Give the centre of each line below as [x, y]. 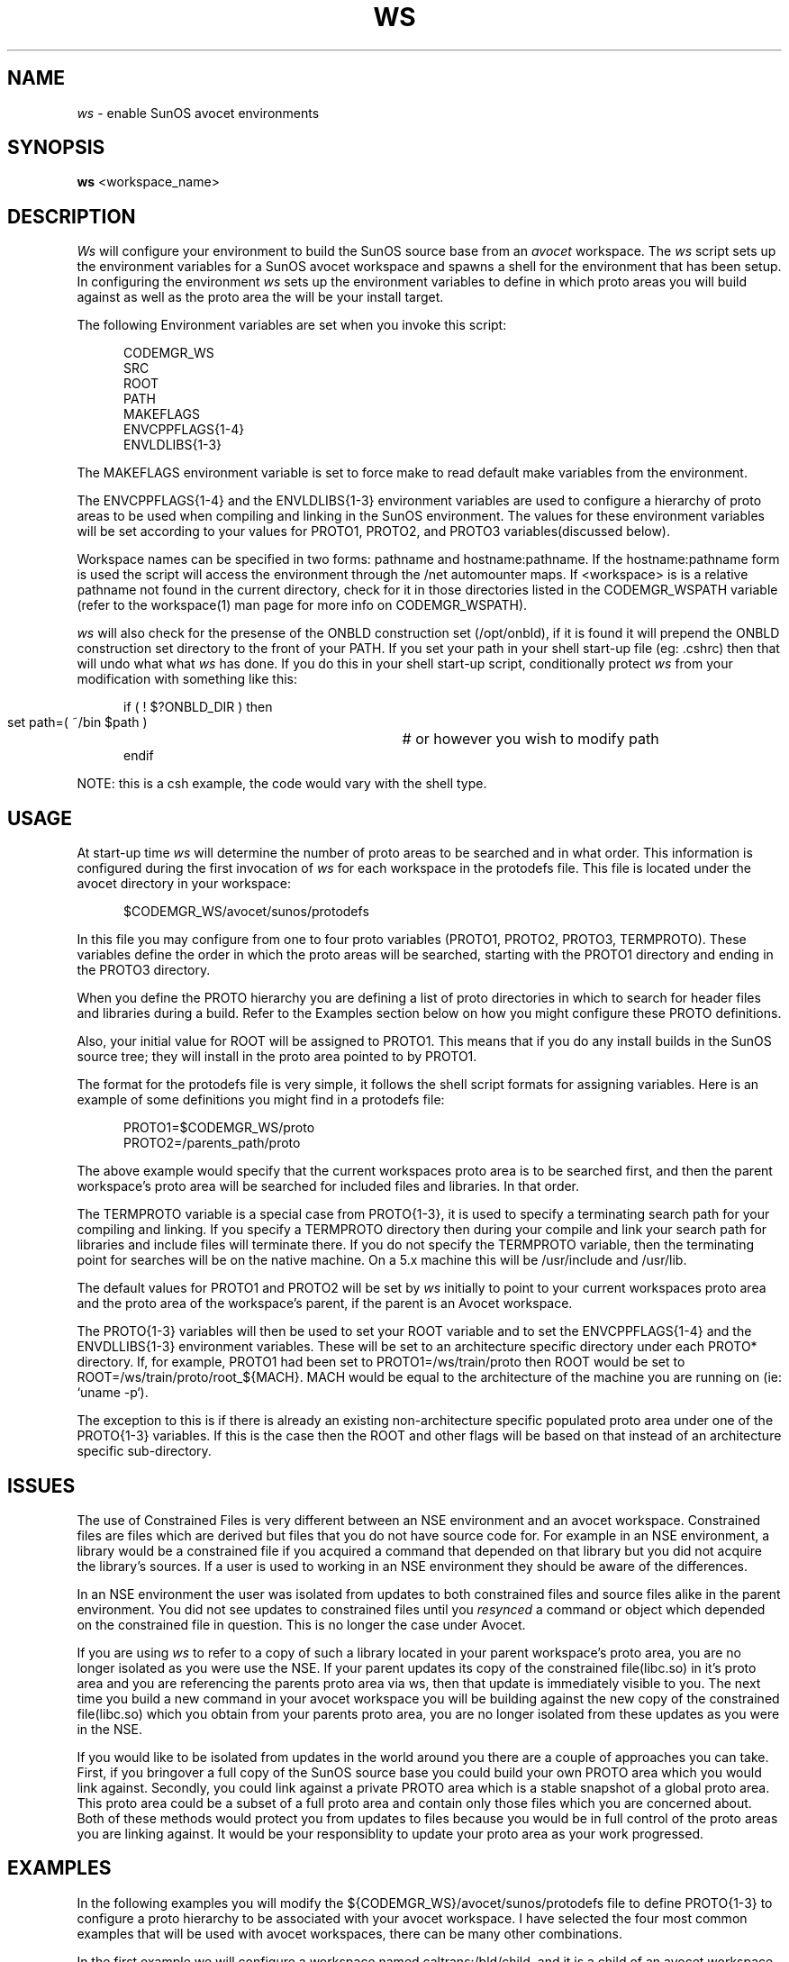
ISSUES [41, 1485]
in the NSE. [109, 1729]
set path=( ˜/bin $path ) [77, 722]
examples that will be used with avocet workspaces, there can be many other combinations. [349, 1933]
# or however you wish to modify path [531, 739]
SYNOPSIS [56, 148]
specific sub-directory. [144, 1451]
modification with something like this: [187, 679]
